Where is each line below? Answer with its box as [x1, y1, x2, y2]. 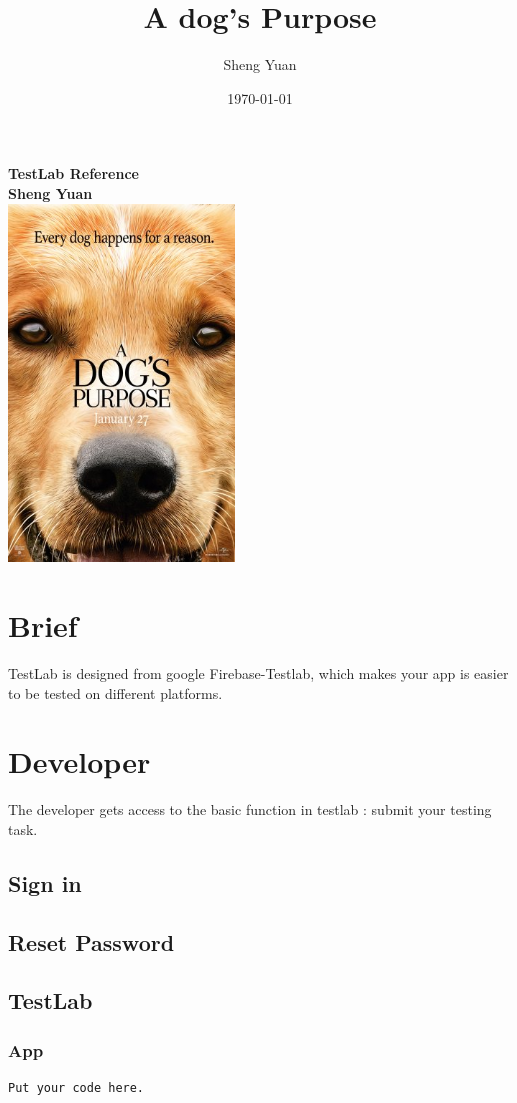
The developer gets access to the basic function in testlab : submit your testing [8, 799, 492, 820]
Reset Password [8, 926, 175, 957]
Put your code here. [8, 1081, 145, 1096]
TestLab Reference [8, 163, 139, 184]
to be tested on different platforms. [8, 682, 223, 703]
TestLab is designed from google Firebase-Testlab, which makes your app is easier [8, 663, 509, 684]
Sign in [8, 867, 82, 898]
